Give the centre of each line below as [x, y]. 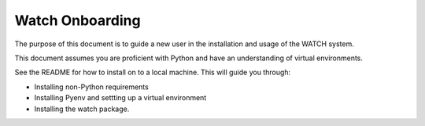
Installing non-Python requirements [91, 87]
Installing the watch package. [82, 109]
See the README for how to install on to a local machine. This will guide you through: [153, 72]
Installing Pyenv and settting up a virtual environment [120, 98]
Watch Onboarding [78, 20]
